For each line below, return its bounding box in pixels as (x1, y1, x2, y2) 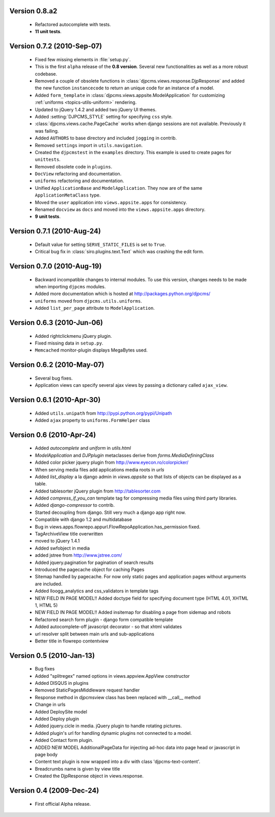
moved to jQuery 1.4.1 (35, 538, 80, 544)
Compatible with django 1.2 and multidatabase (35, 516, 132, 523)
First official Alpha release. (35, 801, 91, 807)
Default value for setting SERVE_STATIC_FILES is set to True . (35, 241, 167, 247)
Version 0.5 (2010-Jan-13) (9, 651, 95, 660)
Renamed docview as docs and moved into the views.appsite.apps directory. (35, 207, 206, 213)
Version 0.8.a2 (9, 7, 58, 15)
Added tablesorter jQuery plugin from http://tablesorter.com (35, 488, 161, 494)
